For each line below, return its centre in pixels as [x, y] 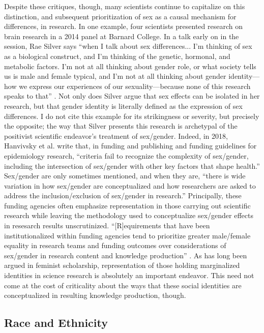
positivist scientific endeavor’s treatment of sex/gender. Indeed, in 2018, [116, 135]
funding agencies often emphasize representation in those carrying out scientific [127, 205]
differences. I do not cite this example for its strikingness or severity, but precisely [132, 116]
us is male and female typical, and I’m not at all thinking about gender [115, 76]
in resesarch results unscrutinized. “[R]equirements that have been [107, 225]
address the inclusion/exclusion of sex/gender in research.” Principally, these [123, 195]
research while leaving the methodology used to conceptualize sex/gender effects [129, 215]
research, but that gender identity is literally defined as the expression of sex [123, 105]
